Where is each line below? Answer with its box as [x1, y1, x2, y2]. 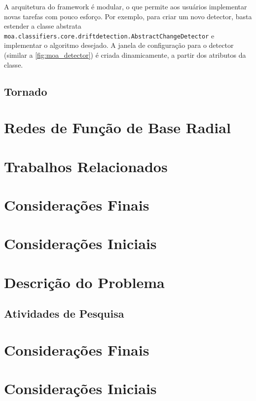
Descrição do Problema [4, 272, 165, 292]
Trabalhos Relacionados [4, 156, 168, 176]
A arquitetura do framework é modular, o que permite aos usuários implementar [4, 1, 247, 11]
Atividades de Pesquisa [4, 306, 124, 321]
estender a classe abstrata [4, 21, 81, 31]
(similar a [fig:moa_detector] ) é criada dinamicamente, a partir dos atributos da [4, 50, 246, 60]
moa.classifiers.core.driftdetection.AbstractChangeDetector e [4, 30, 215, 40]
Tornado [4, 83, 47, 99]
